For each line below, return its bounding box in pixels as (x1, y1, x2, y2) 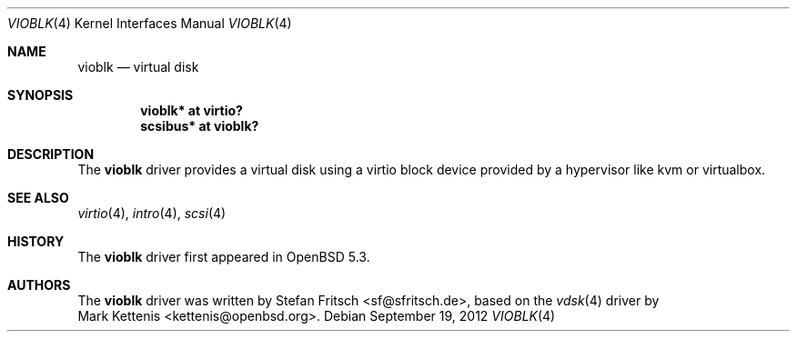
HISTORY (7, 234, 65, 249)
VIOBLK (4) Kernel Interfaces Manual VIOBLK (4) (7, 15, 292, 31)
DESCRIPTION (7, 146, 95, 162)
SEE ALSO (7, 190, 69, 205)
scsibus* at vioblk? (140, 118, 259, 134)
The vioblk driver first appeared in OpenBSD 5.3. (77, 249, 370, 264)
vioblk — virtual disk (77, 59, 199, 75)
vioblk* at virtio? (140, 103, 243, 118)
